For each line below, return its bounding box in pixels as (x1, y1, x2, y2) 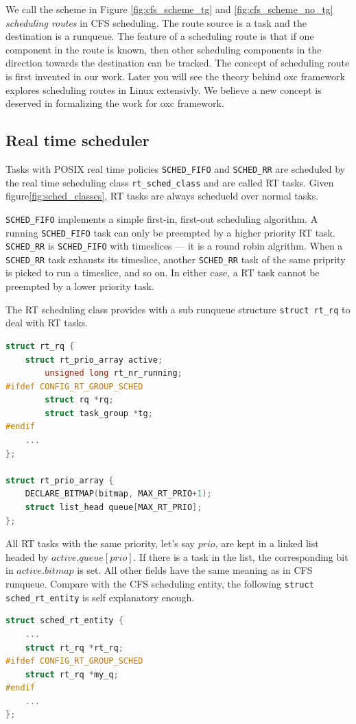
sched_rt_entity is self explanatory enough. (5, 590, 195, 604)
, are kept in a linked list (215, 536, 319, 551)
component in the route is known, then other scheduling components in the (5, 42, 322, 56)
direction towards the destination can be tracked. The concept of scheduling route (5, 56, 350, 70)
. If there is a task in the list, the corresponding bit (133, 549, 348, 564)
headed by (5, 549, 49, 564)
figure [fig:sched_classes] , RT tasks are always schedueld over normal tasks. (5, 189, 319, 203)
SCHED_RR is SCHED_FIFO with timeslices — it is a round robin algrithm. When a (5, 239, 343, 253)
